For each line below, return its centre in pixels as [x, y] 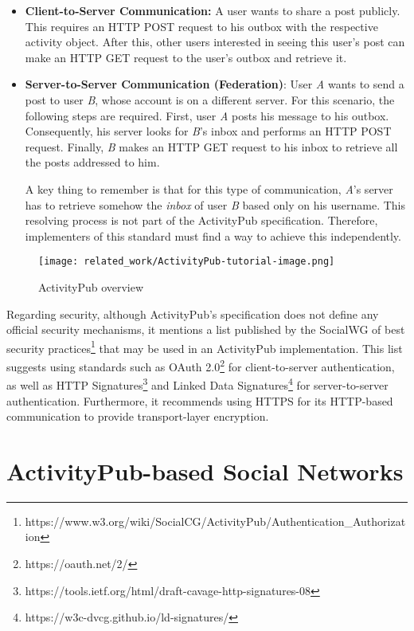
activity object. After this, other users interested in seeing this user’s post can [215, 42]
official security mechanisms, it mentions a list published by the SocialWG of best [206, 329]
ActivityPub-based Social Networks [205, 470]
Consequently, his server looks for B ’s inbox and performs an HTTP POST [208, 131]
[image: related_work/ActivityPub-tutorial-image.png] [187, 262]
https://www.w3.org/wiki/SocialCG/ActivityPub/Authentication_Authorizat [215, 521]
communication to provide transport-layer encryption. [138, 416]
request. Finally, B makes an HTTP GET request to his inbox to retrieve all [211, 146]
